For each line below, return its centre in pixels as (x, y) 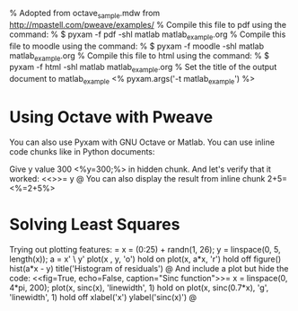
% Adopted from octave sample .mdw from (85, 14)
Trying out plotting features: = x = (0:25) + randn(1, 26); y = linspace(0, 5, (145, 249)
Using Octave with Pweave (111, 117)
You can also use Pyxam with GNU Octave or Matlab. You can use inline (142, 142)
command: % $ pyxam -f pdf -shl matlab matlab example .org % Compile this (148, 35)
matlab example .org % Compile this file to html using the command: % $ (139, 56)
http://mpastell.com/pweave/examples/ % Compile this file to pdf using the (148, 24)
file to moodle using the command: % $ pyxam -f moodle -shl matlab (137, 46)
